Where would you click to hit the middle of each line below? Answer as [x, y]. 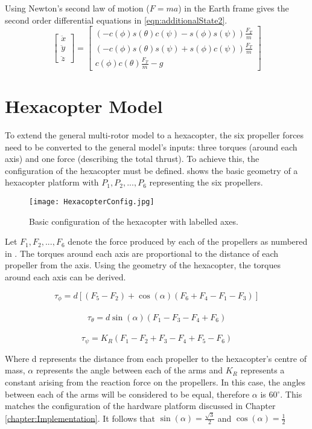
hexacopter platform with [52, 182]
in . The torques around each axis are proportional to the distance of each [142, 253]
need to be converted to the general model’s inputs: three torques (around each [151, 147]
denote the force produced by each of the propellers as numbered [188, 241]
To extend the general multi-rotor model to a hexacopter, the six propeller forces [154, 135]
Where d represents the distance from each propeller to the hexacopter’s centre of [156, 358]
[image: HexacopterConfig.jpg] [92, 202]
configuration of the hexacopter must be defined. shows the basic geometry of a [151, 170]
